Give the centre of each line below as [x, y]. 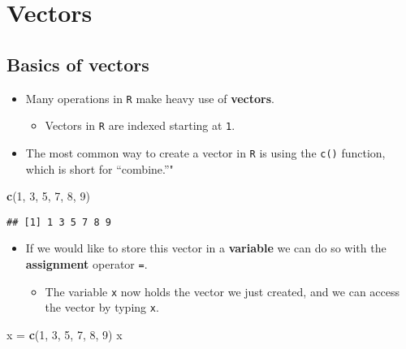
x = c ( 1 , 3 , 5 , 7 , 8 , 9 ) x [65, 334]
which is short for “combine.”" [99, 168]
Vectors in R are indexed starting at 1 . [140, 125]
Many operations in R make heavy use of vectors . [150, 98]
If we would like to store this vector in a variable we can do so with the [206, 248]
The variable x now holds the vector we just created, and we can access [222, 291]
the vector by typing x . [102, 307]
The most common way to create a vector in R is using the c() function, [205, 152]
